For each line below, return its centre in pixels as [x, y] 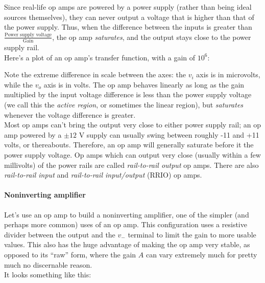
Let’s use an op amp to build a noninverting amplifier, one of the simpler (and [127, 214]
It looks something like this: [48, 275]
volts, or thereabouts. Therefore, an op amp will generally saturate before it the [129, 145]
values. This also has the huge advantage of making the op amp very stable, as [127, 244]
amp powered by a [33, 134]
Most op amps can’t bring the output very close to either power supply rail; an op [132, 125]
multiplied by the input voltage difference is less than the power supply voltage [128, 94]
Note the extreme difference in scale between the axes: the [95, 74]
